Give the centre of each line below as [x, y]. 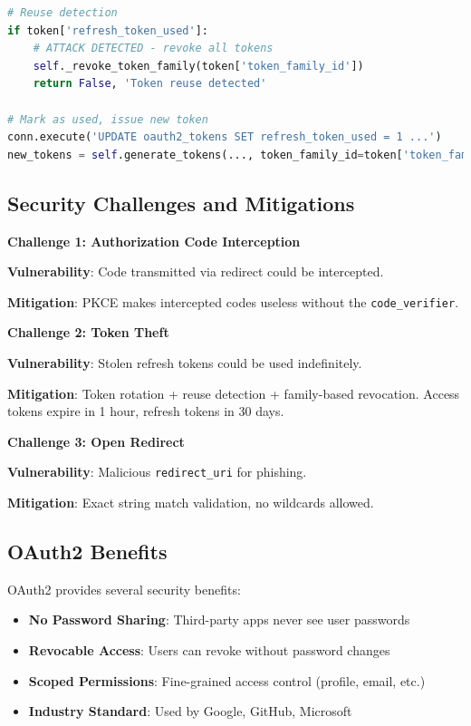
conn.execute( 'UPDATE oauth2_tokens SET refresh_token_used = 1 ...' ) [225, 137]
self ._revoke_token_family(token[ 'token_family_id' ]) [198, 66]
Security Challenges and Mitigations [181, 203]
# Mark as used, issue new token [108, 119]
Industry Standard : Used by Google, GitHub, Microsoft [190, 711]
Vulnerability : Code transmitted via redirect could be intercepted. [196, 271]
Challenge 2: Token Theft [88, 332]
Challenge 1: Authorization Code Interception [154, 241]
